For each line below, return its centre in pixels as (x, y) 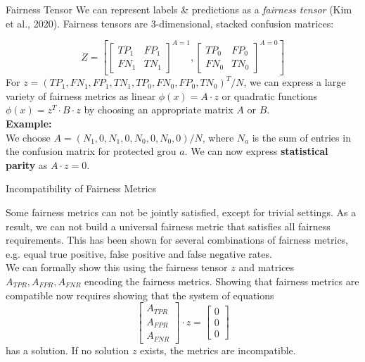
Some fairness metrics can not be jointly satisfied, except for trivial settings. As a (181, 212)
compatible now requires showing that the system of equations (140, 295)
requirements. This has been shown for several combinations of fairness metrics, (177, 240)
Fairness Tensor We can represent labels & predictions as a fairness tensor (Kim (179, 9)
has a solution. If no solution (68, 350)
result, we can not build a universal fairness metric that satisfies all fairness (168, 226)
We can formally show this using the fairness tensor (117, 267)
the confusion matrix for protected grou (91, 151)
